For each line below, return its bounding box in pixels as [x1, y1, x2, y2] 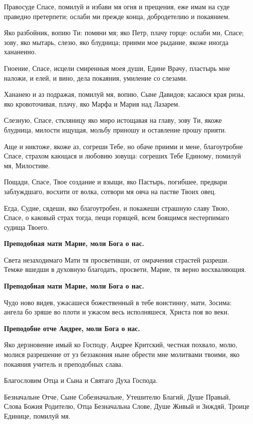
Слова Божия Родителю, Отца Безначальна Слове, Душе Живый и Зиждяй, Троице [4, 401, 250, 411]
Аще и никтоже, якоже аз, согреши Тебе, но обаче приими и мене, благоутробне [4, 141, 243, 151]
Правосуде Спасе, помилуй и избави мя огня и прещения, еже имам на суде [4, 1, 230, 11]
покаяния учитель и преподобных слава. [4, 358, 123, 369]
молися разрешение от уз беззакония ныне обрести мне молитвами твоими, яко [4, 349, 240, 359]
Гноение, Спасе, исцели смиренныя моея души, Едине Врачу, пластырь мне [4, 63, 230, 73]
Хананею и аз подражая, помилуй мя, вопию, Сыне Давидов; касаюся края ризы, [4, 89, 245, 99]
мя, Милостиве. [4, 160, 50, 170]
